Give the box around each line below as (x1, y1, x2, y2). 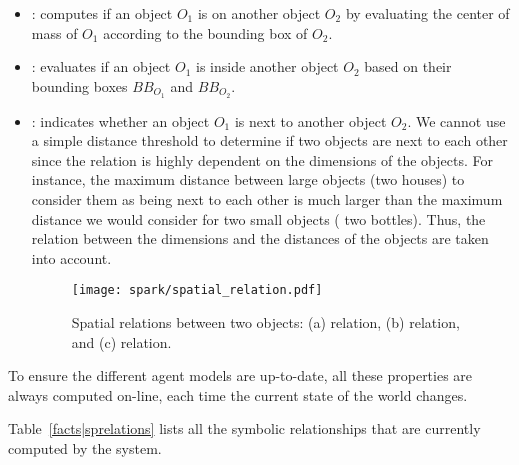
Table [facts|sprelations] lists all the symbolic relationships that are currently (8, 418, 481, 439)
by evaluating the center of (345, 3, 510, 23)
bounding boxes (31, 75, 128, 96)
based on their (364, 56, 452, 77)
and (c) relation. (71, 331, 172, 352)
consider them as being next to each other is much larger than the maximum (31, 189, 503, 210)
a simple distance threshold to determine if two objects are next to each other (31, 130, 508, 151)
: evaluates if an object (31, 56, 171, 77)
